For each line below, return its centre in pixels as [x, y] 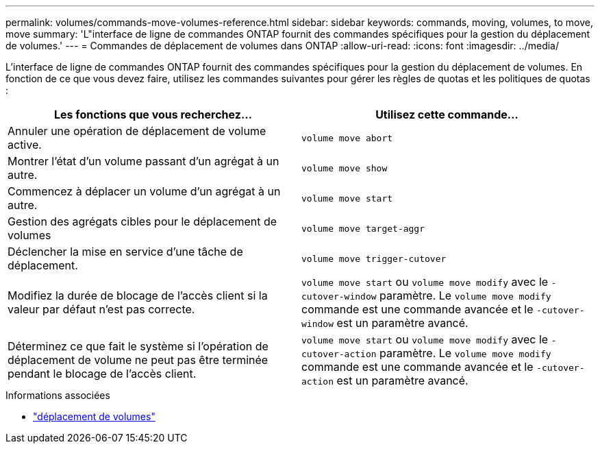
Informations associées [58, 395]
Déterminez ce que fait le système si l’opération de [138, 346]
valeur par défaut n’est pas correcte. [101, 309]
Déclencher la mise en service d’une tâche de [125, 252]
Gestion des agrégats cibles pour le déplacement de [142, 221]
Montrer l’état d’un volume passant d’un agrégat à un [143, 161]
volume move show [345, 168]
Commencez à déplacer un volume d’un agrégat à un [144, 191]
